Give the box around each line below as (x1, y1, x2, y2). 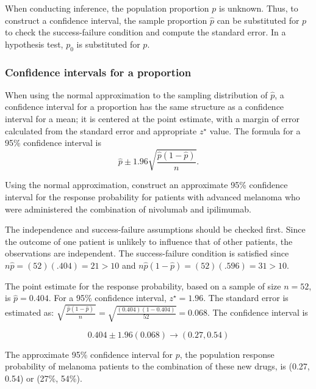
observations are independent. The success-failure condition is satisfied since (5, 247, 289, 260)
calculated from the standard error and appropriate (5, 124, 197, 137)
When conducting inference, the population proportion (5, 2, 209, 14)
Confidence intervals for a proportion (5, 64, 192, 79)
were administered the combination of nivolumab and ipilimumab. (5, 202, 251, 215)
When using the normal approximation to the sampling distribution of (5, 88, 268, 101)
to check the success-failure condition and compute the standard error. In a (5, 26, 286, 38)
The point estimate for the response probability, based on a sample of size (5, 279, 281, 292)
